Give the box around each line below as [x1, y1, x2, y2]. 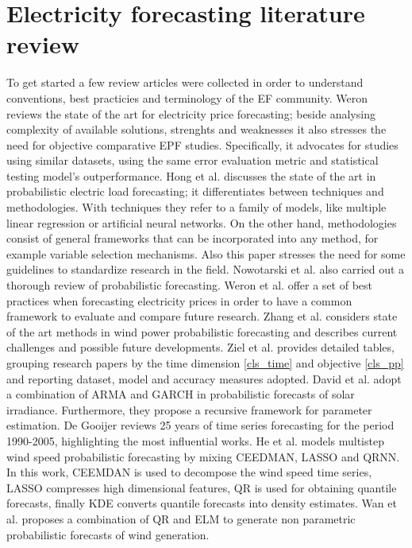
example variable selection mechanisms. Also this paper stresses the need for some [6, 245, 406, 262]
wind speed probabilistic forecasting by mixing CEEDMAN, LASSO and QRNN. [6, 448, 400, 464]
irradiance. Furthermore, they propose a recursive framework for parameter [6, 401, 372, 418]
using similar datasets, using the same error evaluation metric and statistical [6, 152, 379, 169]
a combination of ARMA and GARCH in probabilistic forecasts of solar [6, 386, 355, 402]
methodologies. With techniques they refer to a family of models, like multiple [6, 199, 387, 216]
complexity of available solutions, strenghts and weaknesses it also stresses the [6, 121, 387, 138]
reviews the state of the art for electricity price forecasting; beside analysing [6, 105, 375, 122]
